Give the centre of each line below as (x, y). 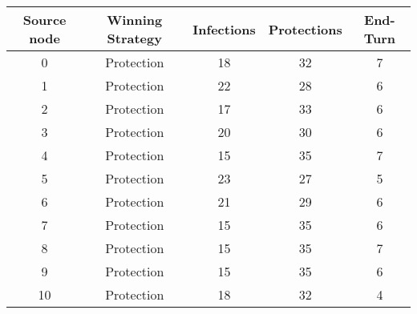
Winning (135, 20)
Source (45, 20)
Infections (224, 29)
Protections (305, 29)
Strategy (134, 38)
